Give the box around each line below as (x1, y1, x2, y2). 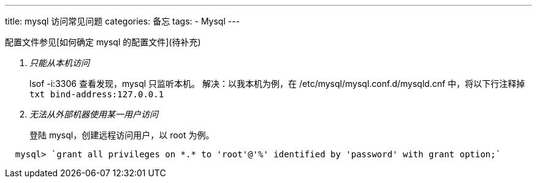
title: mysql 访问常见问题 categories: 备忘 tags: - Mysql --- (5, 16, 240, 26)
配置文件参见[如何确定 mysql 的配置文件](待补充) (5, 37, 201, 47)
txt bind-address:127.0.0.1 (29, 89, 164, 99)
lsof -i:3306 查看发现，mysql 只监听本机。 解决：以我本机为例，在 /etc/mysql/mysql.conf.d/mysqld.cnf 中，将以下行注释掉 (29, 78, 525, 89)
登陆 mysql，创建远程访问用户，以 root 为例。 (29, 130, 215, 140)
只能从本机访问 (29, 58, 89, 68)
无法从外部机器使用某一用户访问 (29, 109, 158, 119)
